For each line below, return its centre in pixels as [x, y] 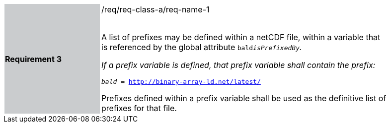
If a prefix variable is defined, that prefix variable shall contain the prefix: [238, 65]
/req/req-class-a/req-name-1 [156, 9]
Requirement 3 [33, 59]
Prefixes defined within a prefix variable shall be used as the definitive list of [244, 98]
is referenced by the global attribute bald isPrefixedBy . [202, 47]
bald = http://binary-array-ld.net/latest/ [181, 82]
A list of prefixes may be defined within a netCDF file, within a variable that [241, 37]
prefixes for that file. [139, 108]
